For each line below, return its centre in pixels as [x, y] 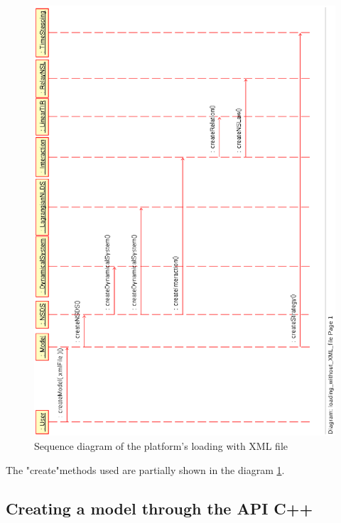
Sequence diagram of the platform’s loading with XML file [161, 445]
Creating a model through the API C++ [159, 508]
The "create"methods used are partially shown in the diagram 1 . [145, 469]
